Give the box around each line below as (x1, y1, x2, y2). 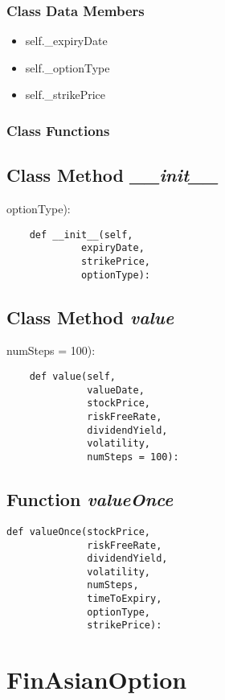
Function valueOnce (6, 487, 174, 512)
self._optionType (25, 59, 110, 76)
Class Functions (6, 120, 110, 140)
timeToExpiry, (87, 593, 162, 605)
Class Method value (6, 304, 174, 329)
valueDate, (87, 384, 145, 396)
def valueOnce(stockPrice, (6, 525, 150, 537)
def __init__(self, (29, 229, 133, 241)
